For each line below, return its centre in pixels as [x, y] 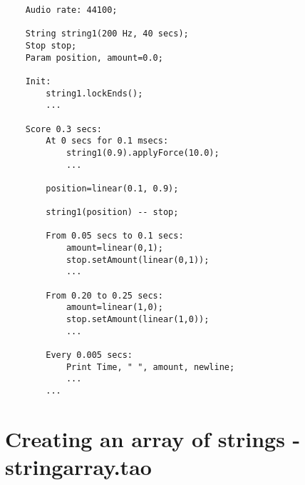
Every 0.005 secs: [89, 355]
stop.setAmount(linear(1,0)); [138, 320]
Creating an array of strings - [153, 438]
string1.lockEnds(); [94, 93]
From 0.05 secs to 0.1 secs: [115, 236]
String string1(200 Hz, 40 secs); [107, 34]
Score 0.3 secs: [64, 129]
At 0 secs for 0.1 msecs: [107, 141]
